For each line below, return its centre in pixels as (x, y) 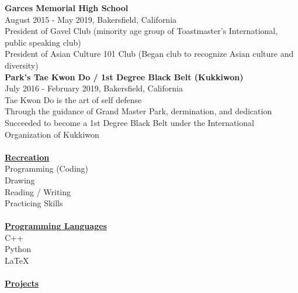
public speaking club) (43, 42)
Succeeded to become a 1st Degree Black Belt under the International (129, 122)
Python (18, 249)
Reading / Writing (38, 191)
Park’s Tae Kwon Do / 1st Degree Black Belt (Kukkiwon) (124, 76)
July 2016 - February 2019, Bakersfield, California (94, 88)
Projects (22, 283)
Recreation (27, 157)
